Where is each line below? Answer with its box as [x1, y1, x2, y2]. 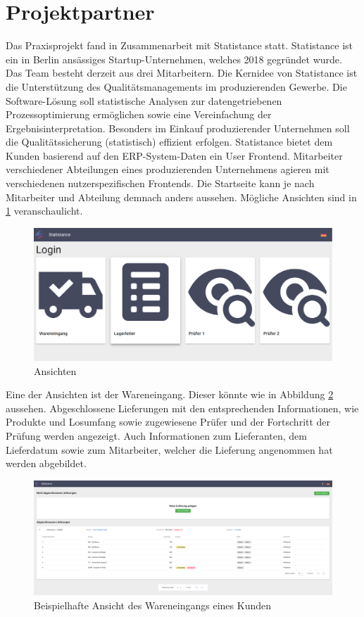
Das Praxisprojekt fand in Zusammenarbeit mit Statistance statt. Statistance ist [6, 38, 353, 53]
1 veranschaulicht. [6, 203, 83, 218]
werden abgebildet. [6, 456, 87, 471]
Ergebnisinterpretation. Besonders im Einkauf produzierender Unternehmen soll [6, 120, 350, 135]
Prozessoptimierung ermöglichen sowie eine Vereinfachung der [6, 107, 272, 122]
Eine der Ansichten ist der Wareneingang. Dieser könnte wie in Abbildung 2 [6, 387, 334, 402]
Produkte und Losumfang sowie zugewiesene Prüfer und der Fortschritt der [6, 414, 331, 429]
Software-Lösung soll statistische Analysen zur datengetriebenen [6, 93, 282, 108]
